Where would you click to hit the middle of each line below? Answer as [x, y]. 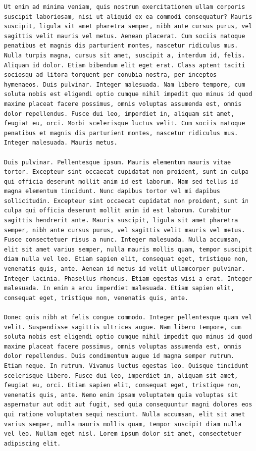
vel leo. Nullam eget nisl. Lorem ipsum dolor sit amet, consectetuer [123, 434]
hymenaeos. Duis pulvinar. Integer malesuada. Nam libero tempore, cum [125, 84]
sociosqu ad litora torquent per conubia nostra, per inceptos [110, 75]
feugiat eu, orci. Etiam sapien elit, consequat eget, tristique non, [123, 385]
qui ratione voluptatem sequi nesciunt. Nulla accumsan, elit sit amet [125, 414]
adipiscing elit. [32, 443]
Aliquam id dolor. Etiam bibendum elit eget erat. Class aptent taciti [125, 65]
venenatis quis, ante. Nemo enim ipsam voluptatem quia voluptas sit [121, 395]
